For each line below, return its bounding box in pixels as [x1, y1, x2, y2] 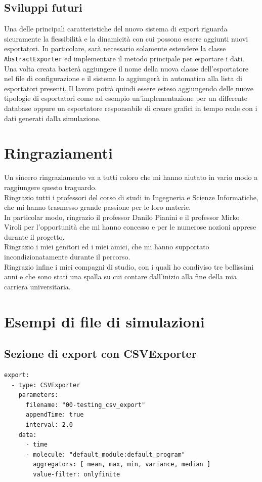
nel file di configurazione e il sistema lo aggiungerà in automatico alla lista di [4, 73, 242, 84]
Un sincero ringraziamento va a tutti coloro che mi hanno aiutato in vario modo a [4, 172, 258, 182]
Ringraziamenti [4, 142, 113, 163]
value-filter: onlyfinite [33, 470, 120, 478]
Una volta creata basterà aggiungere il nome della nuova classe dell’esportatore [4, 63, 249, 73]
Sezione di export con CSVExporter [4, 346, 197, 361]
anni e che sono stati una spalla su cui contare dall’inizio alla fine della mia [4, 271, 237, 282]
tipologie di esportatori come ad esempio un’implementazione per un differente [4, 93, 247, 103]
